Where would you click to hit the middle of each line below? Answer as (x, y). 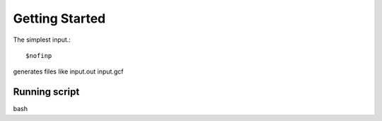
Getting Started (59, 18)
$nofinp (39, 56)
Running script (46, 92)
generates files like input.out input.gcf (68, 71)
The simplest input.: (42, 40)
